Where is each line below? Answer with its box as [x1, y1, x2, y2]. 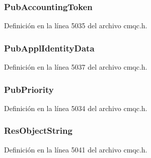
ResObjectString [4, 124, 72, 137]
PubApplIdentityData [4, 41, 95, 54]
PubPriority [4, 83, 54, 95]
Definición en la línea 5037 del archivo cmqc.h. [4, 62, 147, 72]
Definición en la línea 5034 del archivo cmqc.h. [4, 102, 147, 113]
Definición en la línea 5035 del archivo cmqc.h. [4, 20, 147, 31]
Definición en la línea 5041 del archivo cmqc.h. [4, 144, 147, 154]
